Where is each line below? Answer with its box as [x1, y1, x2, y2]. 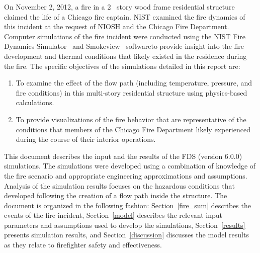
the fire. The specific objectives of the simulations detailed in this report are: [4, 60, 240, 71]
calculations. [16, 97, 54, 108]
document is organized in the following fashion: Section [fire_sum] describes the [4, 200, 251, 210]
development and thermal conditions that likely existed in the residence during [4, 50, 247, 61]
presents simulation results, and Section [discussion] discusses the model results [4, 229, 249, 240]
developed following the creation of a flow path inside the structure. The [4, 190, 227, 201]
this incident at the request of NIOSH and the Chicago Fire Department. [4, 21, 229, 32]
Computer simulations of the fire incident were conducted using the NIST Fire [4, 31, 246, 41]
